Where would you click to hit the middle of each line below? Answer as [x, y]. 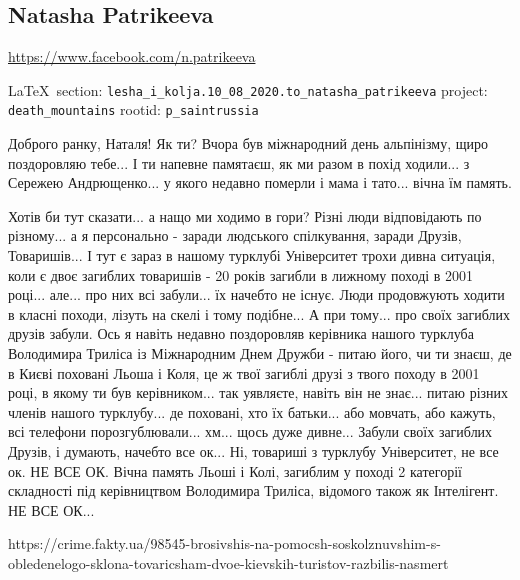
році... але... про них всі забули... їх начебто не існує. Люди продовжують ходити [256, 294]
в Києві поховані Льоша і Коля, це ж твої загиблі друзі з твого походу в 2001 [244, 372]
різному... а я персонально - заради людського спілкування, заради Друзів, [235, 235]
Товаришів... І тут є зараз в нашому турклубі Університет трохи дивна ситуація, [252, 255]
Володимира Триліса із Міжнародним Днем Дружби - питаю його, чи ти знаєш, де [260, 353]
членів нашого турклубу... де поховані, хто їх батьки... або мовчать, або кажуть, [252, 411]
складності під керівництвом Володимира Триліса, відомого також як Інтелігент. [253, 490]
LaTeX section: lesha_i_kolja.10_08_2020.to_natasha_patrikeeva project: [248, 89]
